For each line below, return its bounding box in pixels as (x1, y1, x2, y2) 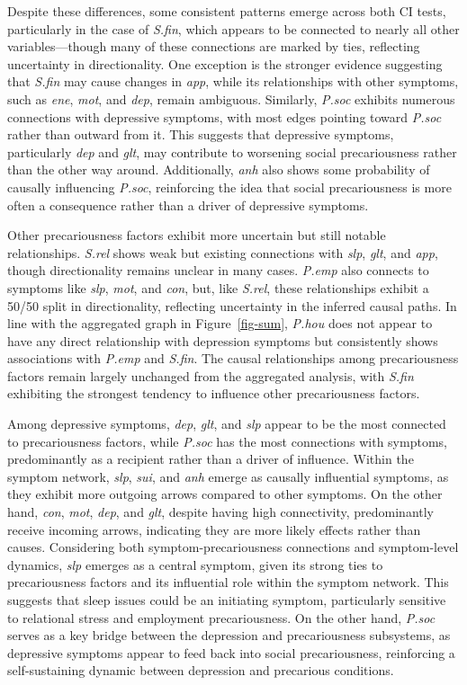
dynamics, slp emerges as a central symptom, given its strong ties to (7, 555, 383, 574)
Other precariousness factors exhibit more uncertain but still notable (7, 226, 386, 245)
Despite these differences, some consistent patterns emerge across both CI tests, (7, 2, 446, 20)
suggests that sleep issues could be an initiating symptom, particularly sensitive (7, 591, 446, 609)
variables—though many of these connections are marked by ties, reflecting (7, 37, 420, 56)
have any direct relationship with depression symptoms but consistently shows (7, 331, 438, 350)
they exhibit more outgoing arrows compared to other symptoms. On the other (7, 485, 443, 503)
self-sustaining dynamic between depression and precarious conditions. (7, 661, 394, 680)
